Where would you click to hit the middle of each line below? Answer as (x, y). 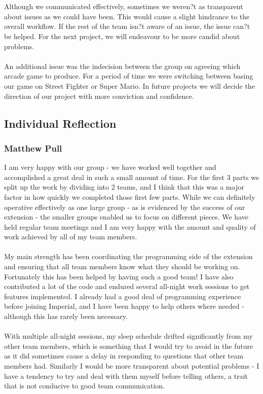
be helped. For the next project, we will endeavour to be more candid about (122, 36)
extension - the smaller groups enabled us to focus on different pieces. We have (126, 217)
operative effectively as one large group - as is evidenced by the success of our (125, 207)
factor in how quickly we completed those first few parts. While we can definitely (130, 196)
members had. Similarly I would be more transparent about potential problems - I (132, 366)
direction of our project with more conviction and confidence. (99, 96)
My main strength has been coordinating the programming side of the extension (128, 256)
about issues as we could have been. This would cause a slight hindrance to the (127, 16)
